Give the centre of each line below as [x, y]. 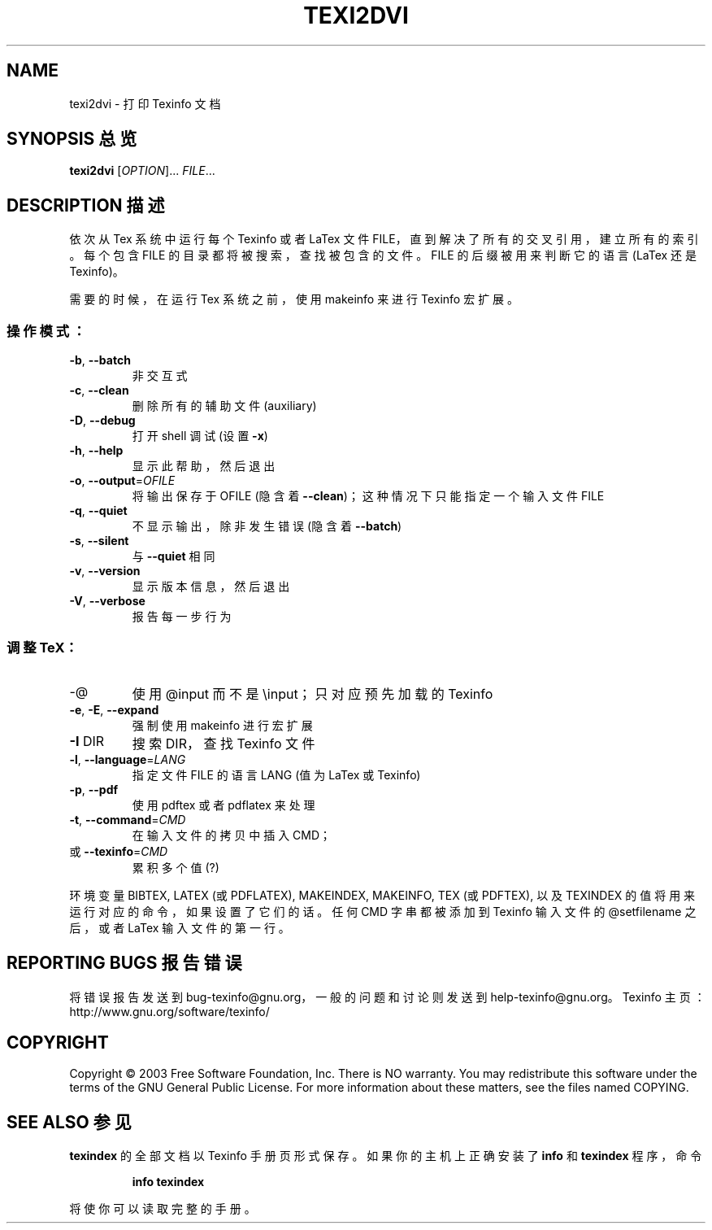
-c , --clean [99, 390]
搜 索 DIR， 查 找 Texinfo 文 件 [224, 743]
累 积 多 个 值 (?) [176, 867]
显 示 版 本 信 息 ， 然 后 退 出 [211, 587]
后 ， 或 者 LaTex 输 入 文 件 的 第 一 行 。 [180, 927]
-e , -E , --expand [114, 709]
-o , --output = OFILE [122, 481]
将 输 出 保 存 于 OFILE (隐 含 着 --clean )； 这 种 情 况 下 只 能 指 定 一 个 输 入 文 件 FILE [368, 496]
